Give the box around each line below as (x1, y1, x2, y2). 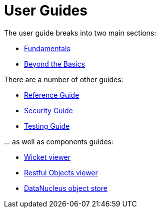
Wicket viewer (24, 152, 71, 161)
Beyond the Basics (24, 59, 85, 68)
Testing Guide (24, 121, 70, 130)
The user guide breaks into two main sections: (4, 28, 156, 37)
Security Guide (24, 106, 73, 115)
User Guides (4, 2, 87, 19)
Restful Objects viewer (24, 168, 98, 177)
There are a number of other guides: (4, 75, 123, 84)
